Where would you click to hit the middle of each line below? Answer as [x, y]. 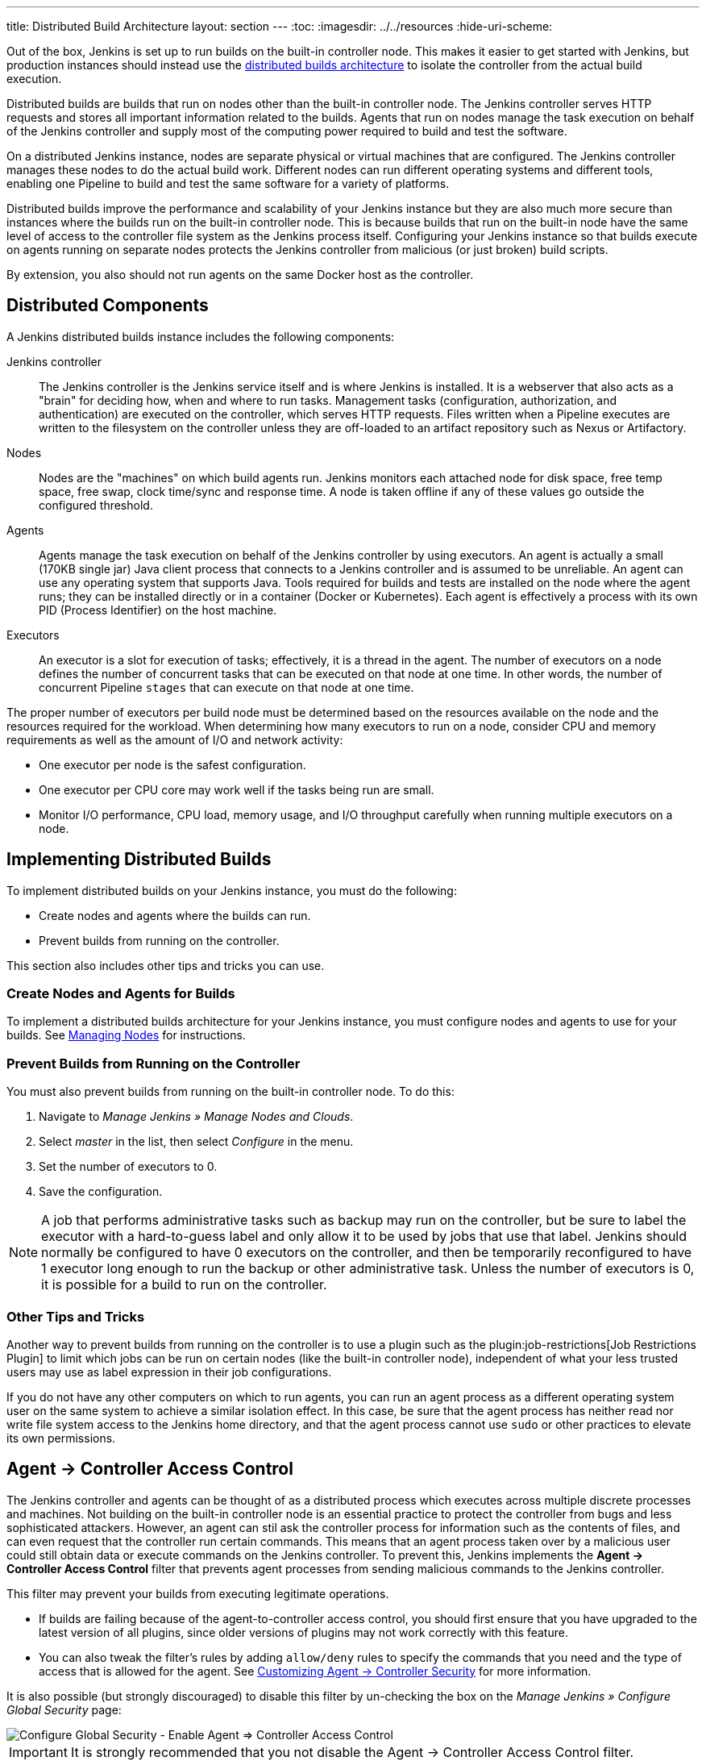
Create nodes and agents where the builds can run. [175, 915]
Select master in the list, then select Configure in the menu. [196, 1142]
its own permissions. [61, 1438]
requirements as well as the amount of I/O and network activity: [175, 739]
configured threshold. [96, 505]
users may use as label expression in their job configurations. [169, 1372]
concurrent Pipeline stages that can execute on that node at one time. [226, 687]
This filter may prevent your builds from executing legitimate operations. [198, 1593]
